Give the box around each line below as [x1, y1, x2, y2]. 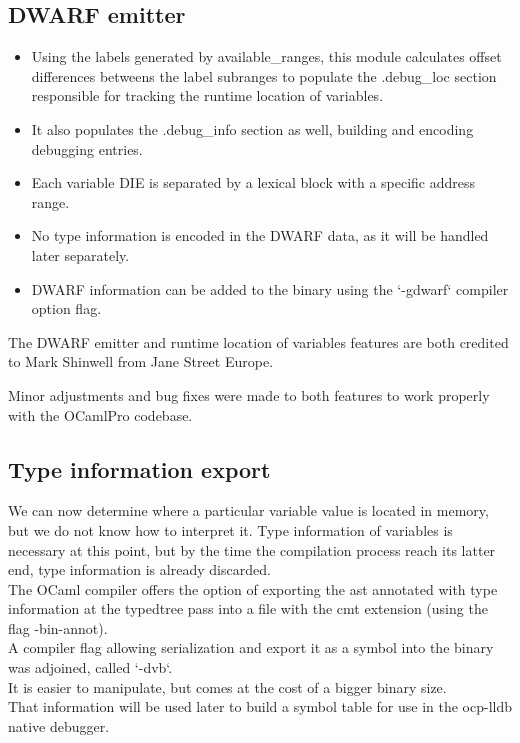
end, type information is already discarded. [8, 559, 271, 580]
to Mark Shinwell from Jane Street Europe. [8, 351, 274, 372]
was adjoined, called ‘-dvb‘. [8, 657, 173, 678]
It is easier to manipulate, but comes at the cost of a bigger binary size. [8, 676, 447, 697]
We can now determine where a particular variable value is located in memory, [8, 500, 489, 521]
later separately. [31, 244, 130, 265]
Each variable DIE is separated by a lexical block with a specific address [31, 172, 476, 193]
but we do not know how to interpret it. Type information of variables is [8, 519, 453, 540]
